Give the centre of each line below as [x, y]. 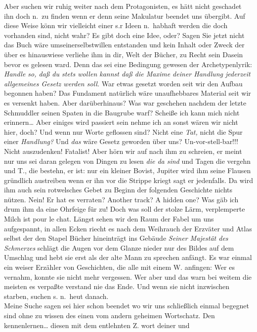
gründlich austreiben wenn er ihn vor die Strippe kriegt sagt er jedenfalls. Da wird [129, 180]
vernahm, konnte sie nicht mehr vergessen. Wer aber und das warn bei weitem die [128, 277]
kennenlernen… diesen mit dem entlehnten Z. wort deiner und [97, 325]
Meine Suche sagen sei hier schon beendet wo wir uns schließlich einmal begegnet [127, 306]
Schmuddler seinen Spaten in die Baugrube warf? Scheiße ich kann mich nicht [122, 112]
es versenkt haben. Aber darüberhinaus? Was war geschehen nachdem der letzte [125, 102]
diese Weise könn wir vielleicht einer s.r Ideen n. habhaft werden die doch [116, 25]
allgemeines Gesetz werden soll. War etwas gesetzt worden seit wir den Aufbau [123, 83]
